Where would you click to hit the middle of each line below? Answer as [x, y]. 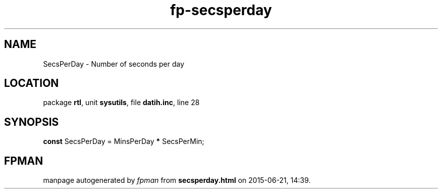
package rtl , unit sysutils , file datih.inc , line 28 [121, 103]
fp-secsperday [221, 10]
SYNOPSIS [32, 122]
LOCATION [32, 83]
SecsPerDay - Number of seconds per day [114, 64]
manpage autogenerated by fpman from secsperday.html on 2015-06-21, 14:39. [177, 180]
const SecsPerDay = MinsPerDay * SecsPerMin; [124, 141]
